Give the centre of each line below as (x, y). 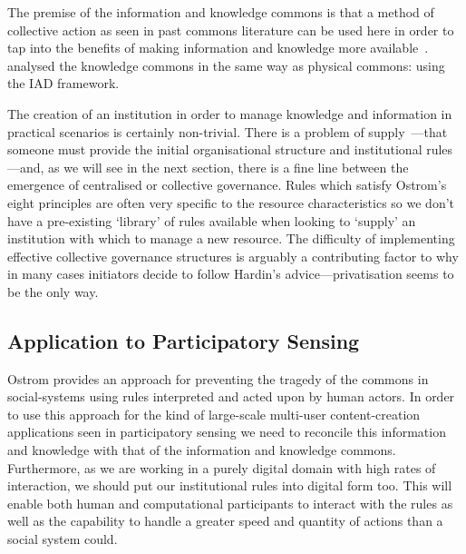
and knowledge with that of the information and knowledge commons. (202, 450)
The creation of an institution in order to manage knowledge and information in (230, 113)
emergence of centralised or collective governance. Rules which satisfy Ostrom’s (227, 185)
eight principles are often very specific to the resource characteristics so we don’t (231, 202)
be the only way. (53, 291)
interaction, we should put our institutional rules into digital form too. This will (230, 485)
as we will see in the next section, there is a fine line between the (228, 167)
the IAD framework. (63, 83)
